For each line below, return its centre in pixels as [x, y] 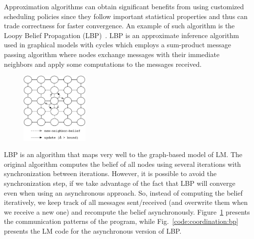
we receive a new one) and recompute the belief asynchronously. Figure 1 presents [127, 211]
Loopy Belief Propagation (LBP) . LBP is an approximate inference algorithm [122, 35]
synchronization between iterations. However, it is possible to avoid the [110, 173]
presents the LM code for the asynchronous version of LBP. [93, 230]
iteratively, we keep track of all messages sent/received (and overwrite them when [126, 202]
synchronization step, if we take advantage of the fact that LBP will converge [120, 183]
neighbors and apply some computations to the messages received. [103, 64]
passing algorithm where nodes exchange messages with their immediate [112, 54]
